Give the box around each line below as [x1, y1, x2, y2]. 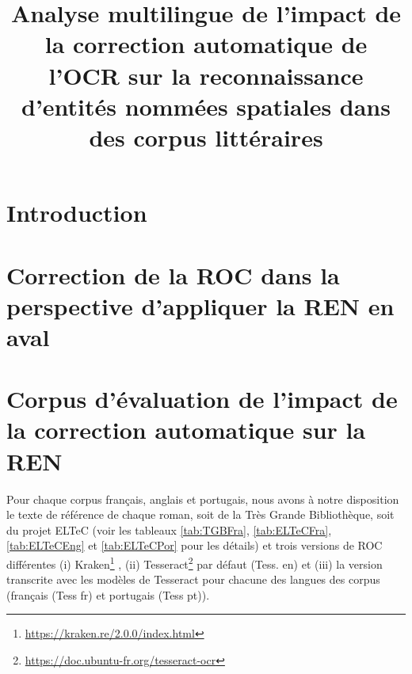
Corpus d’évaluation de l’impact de [6, 383, 398, 415]
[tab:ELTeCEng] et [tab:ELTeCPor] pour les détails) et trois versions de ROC [6, 537, 383, 554]
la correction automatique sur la [6, 413, 366, 446]
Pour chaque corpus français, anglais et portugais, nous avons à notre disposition [6, 490, 399, 507]
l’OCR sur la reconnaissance [48, 59, 364, 91]
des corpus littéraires [89, 120, 323, 153]
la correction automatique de [44, 28, 368, 60]
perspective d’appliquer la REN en [6, 289, 395, 322]
